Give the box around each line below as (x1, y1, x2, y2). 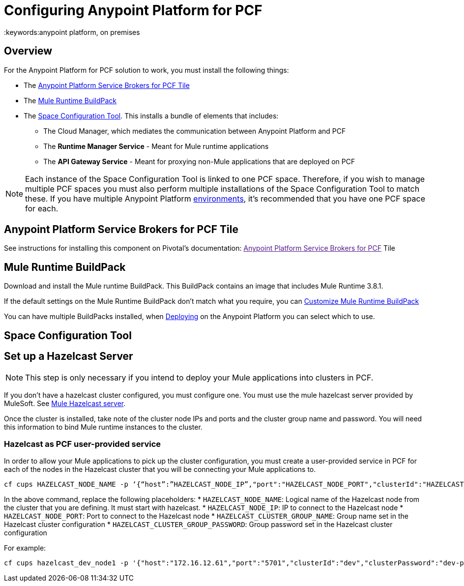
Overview (4, 45, 53, 58)
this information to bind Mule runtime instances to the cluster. (4, 422, 203, 431)
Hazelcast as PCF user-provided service (4, 439, 161, 449)
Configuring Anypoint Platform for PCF (4, 2, 262, 19)
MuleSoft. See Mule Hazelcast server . (4, 399, 126, 408)
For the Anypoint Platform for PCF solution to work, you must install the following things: (4, 65, 289, 74)
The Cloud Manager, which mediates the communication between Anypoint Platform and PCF (43, 126, 346, 135)
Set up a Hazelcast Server (4, 350, 133, 363)
